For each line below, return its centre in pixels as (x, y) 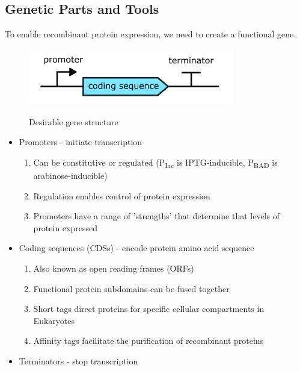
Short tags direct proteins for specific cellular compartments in (149, 309)
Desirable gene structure (74, 121)
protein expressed (65, 227)
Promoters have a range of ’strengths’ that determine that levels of (156, 216)
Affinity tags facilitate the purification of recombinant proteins (148, 341)
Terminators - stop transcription (78, 361)
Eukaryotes (54, 320)
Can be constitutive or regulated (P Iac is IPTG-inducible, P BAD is (155, 163)
